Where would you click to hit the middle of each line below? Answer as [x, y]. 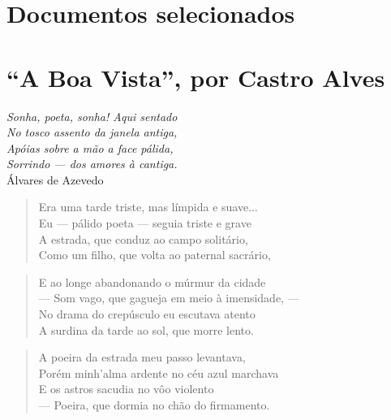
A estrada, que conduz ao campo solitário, [143, 238]
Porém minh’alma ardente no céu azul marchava [159, 372]
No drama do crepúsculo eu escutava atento [147, 314]
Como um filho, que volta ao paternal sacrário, [155, 255]
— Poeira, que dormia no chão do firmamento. [154, 405]
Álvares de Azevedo [55, 179]
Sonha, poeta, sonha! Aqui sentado [92, 116]
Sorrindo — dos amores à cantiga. [92, 164]
